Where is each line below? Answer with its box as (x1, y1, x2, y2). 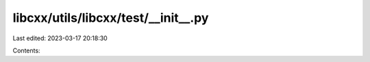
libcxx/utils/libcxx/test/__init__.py (12, 10, 209, 25)
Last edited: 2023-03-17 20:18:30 (12, 34, 108, 42)
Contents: (12, 46, 40, 55)
